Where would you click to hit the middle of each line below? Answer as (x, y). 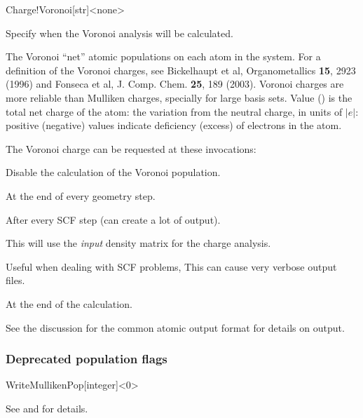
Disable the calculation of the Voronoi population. (113, 172)
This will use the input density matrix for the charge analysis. (138, 243)
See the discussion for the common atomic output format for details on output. (175, 327)
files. (15, 280)
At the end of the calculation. (69, 303)
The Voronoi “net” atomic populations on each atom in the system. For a (163, 56)
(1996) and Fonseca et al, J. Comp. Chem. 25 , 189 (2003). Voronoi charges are (175, 84)
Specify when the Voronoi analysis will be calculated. (119, 33)
